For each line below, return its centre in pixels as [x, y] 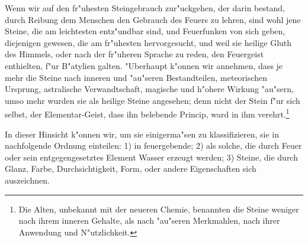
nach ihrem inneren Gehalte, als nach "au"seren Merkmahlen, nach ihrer [149, 220]
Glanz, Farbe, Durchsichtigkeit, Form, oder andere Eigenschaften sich [131, 169]
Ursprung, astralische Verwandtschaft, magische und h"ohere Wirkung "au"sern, [149, 89]
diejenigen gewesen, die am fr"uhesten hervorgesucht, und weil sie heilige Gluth [148, 42]
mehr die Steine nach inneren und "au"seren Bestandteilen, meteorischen [136, 77]
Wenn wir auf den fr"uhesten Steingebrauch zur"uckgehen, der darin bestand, [145, 8]
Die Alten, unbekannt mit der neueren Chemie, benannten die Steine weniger [159, 209]
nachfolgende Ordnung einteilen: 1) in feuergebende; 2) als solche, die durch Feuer [153, 145]
